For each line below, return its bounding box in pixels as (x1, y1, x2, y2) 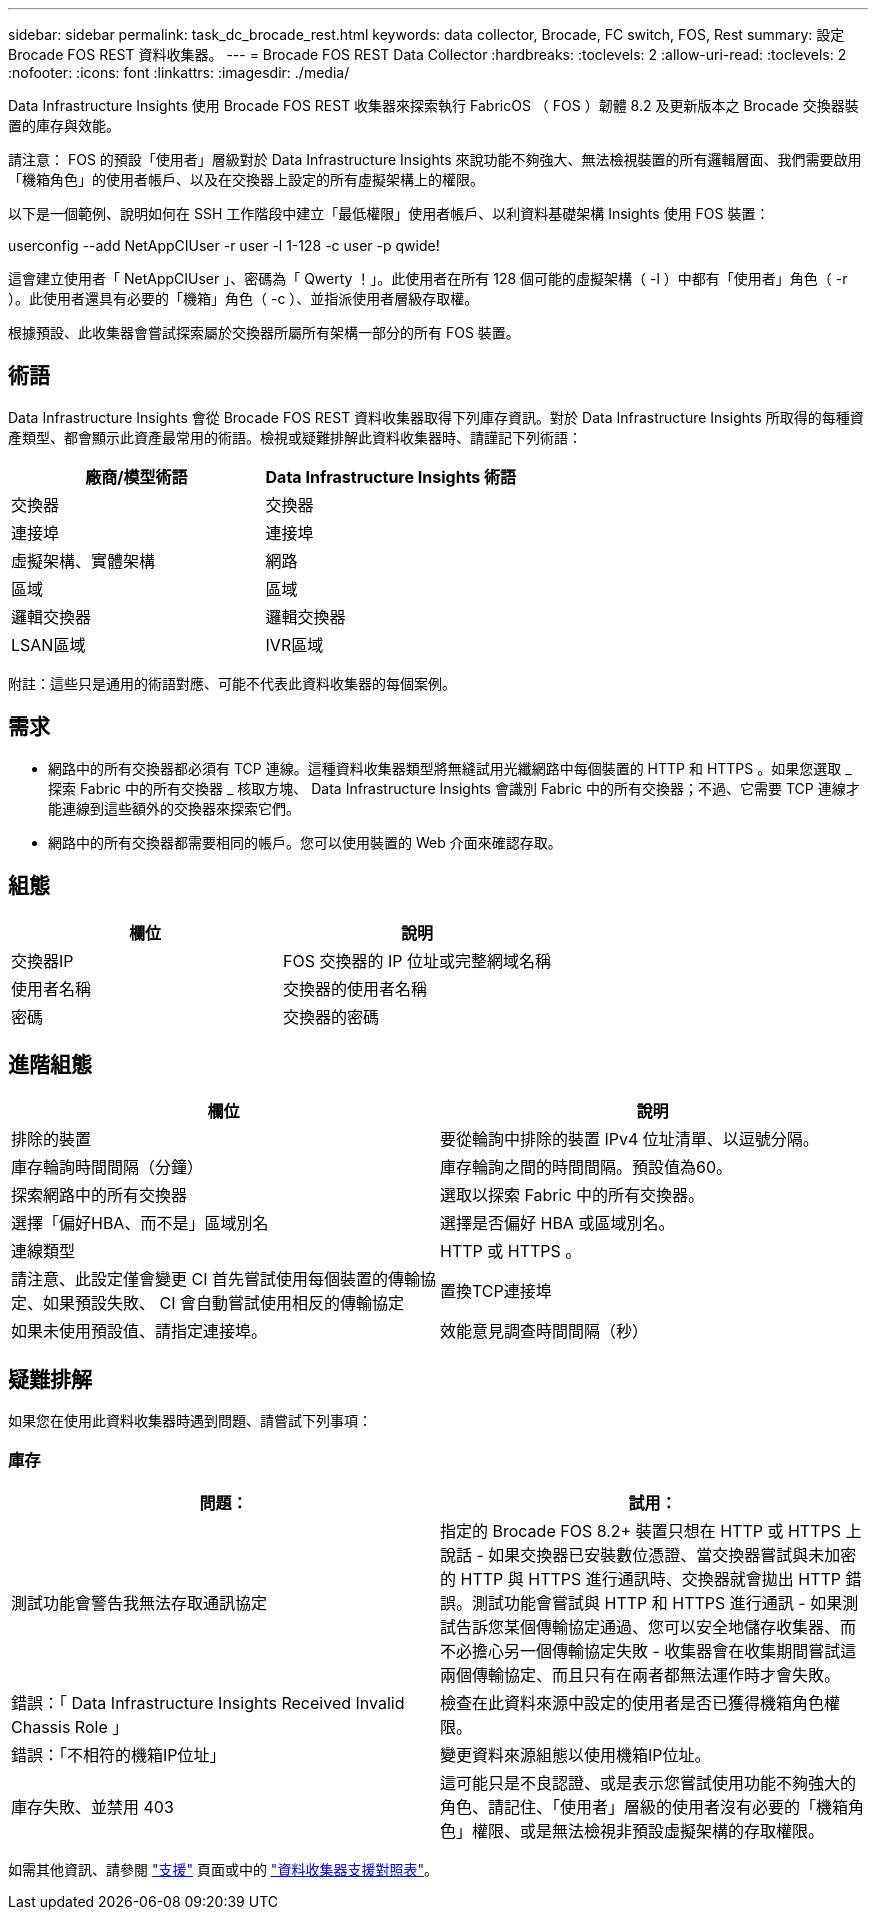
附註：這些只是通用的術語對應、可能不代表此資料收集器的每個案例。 (8, 674, 456, 692)
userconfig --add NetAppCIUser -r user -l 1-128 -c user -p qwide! (8, 237, 440, 254)
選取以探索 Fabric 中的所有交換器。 (440, 1185, 705, 1206)
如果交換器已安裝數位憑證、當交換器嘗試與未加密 (488, 1544, 857, 1565)
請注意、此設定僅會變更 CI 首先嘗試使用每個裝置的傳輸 (11, 1269, 420, 1290)
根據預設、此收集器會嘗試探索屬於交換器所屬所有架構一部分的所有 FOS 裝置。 (8, 324, 520, 341)
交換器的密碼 (282, 1006, 379, 1027)
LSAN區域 (11, 634, 86, 655)
